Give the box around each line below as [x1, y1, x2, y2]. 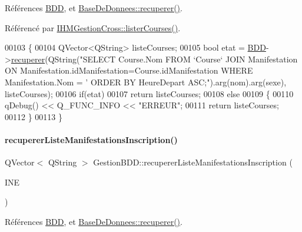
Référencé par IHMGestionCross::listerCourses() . [5, 21, 181, 34]
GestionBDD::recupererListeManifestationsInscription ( [93, 156, 293, 168]
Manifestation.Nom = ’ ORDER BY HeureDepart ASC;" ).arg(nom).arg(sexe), [5, 75, 287, 88]
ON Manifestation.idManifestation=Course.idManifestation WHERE [5, 64, 253, 77]
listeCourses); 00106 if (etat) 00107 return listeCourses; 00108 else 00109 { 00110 [5, 87, 294, 100]
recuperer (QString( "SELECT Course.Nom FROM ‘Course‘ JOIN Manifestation [11, 52, 298, 65]
